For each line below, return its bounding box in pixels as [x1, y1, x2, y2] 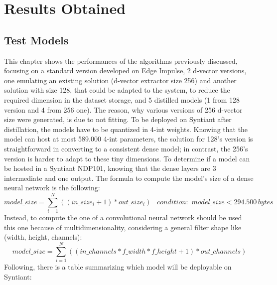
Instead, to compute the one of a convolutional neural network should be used [4, 212, 242, 223]
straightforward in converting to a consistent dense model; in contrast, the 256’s [4, 143, 248, 153]
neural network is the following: [4, 182, 100, 193]
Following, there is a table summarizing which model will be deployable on [4, 261, 232, 272]
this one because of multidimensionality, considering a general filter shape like [4, 222, 242, 232]
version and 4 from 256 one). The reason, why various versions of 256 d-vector [4, 104, 243, 115]
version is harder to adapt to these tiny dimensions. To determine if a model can [4, 153, 250, 163]
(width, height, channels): [4, 232, 82, 242]
